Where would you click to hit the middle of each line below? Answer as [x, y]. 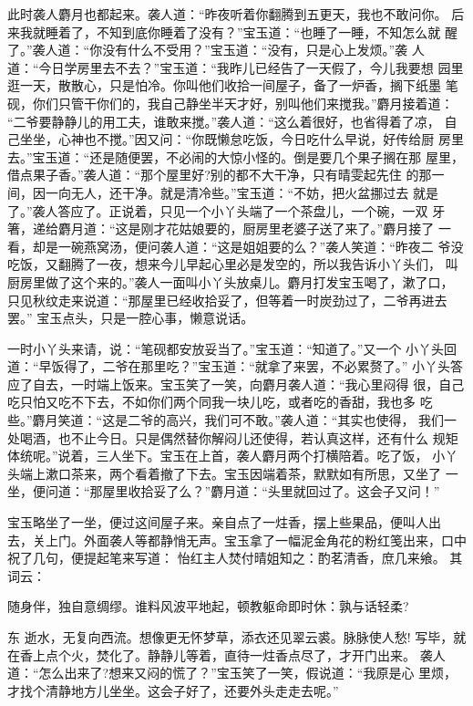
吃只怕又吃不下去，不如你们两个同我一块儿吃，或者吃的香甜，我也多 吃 [220, 402]
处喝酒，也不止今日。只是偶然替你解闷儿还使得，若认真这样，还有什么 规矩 [233, 437]
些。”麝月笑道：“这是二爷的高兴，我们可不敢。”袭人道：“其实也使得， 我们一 [232, 420]
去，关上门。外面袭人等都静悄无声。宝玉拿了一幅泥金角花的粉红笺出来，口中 [237, 540]
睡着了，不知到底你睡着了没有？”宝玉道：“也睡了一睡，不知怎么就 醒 [251, 31]
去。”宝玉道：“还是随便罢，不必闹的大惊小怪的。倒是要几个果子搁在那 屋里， [236, 156]
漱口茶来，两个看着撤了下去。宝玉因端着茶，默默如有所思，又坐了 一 [252, 473]
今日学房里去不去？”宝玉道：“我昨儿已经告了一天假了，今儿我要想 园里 [251, 67]
